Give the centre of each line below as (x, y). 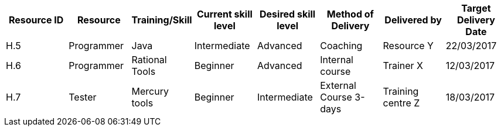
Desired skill (288, 14)
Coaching (341, 46)
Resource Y (408, 46)
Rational (149, 60)
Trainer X (403, 65)
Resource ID (36, 20)
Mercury (150, 91)
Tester (83, 97)
